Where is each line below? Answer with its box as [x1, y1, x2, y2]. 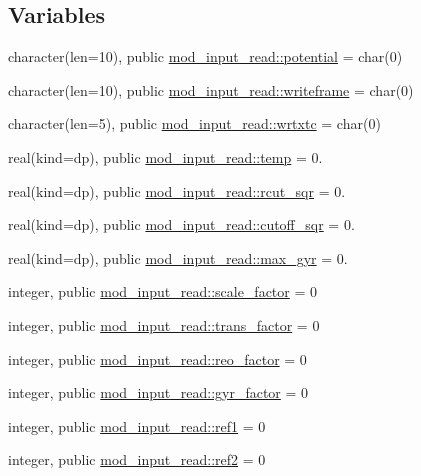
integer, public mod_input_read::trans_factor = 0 [8, 314, 320, 335]
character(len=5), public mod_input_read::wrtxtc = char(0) [8, 113, 381, 134]
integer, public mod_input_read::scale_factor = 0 [8, 281, 318, 302]
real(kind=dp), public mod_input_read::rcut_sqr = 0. [8, 180, 346, 201]
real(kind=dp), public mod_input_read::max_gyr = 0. [8, 247, 348, 268]
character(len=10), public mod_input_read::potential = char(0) [8, 46, 403, 67]
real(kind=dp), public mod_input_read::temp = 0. [8, 146, 323, 167]
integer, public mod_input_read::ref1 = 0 [8, 415, 266, 436]
